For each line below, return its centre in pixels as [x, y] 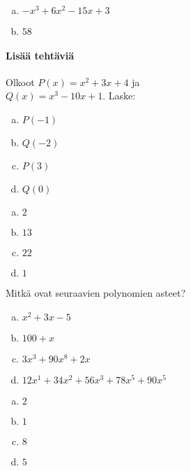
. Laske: [119, 96]
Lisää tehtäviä [40, 55]
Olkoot [20, 82]
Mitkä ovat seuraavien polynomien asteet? [96, 292]
